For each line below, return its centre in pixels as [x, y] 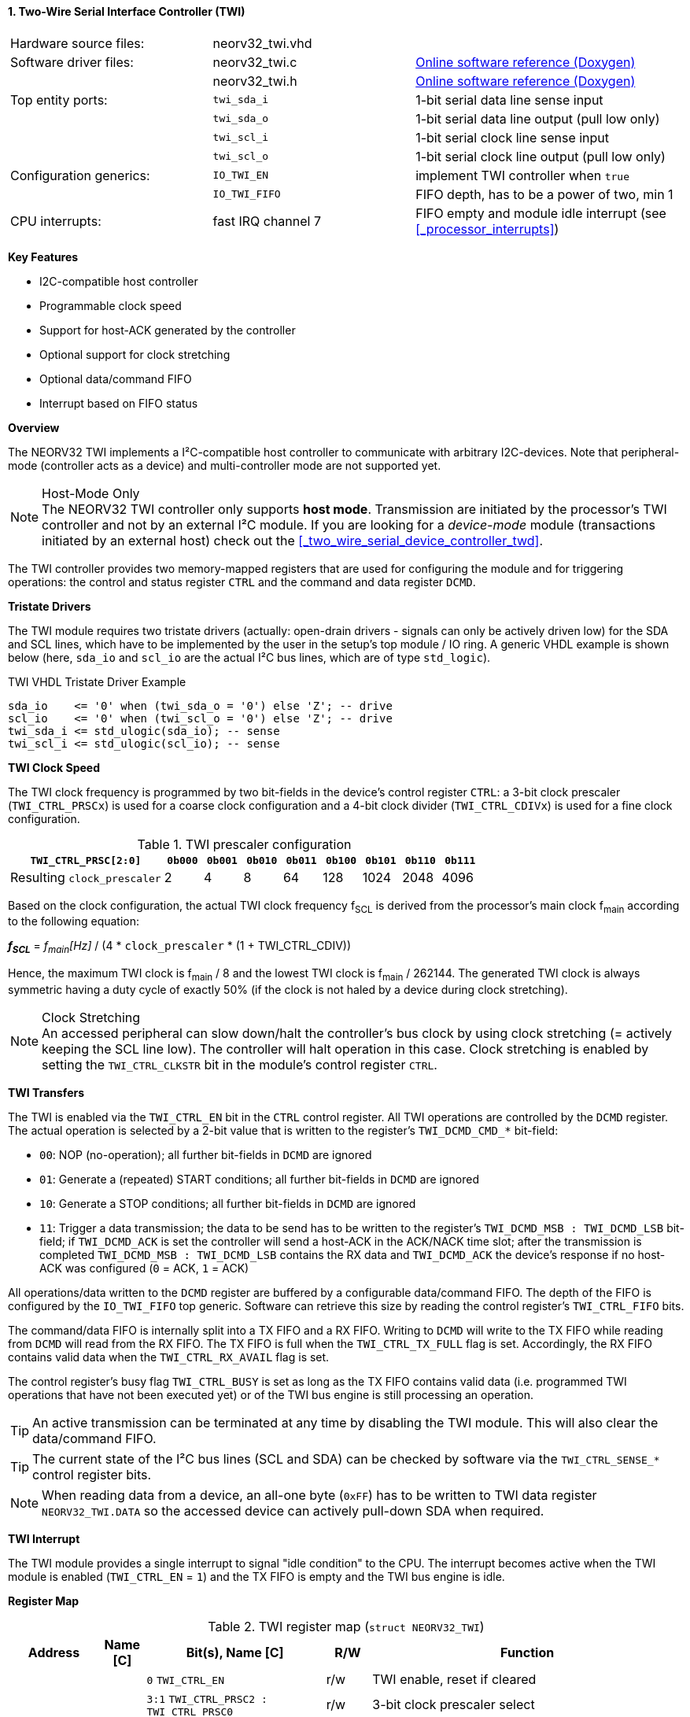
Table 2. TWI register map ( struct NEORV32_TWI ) [346, 1627]
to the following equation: [74, 921]
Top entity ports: [59, 100]
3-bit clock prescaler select [454, 1704]
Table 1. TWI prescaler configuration [244, 844]
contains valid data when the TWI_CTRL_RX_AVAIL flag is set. [169, 1357]
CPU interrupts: [56, 221]
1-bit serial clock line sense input [513, 137]
